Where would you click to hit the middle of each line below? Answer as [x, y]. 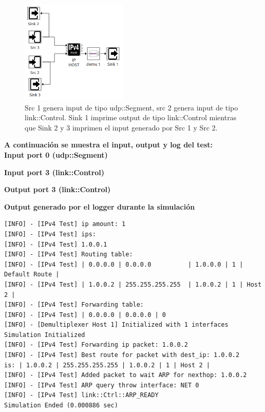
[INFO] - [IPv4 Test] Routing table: [69, 255]
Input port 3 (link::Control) [54, 172]
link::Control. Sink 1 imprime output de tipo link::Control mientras [131, 117]
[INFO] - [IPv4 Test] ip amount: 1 [65, 224]
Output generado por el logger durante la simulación [100, 206]
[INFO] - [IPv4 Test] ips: [50, 234]
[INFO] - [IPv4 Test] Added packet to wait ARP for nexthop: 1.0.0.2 [126, 375]
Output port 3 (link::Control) [58, 189]
